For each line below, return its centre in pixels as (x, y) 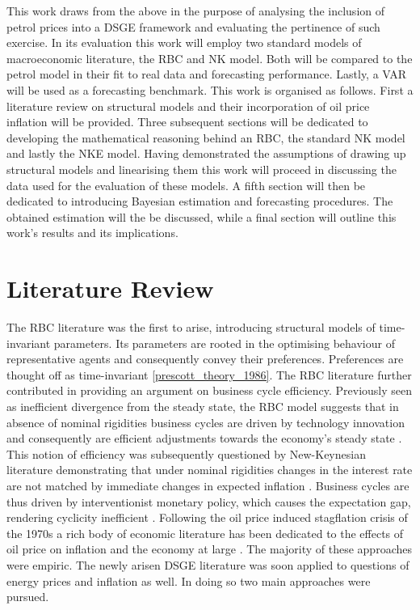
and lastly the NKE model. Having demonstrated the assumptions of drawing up (206, 153)
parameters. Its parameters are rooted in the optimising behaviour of (224, 343)
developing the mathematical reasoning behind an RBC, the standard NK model (206, 137)
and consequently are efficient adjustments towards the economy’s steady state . (204, 438)
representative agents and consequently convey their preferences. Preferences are (205, 359)
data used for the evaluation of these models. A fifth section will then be (186, 185)
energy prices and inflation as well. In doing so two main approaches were (189, 580)
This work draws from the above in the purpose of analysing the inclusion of (196, 11)
